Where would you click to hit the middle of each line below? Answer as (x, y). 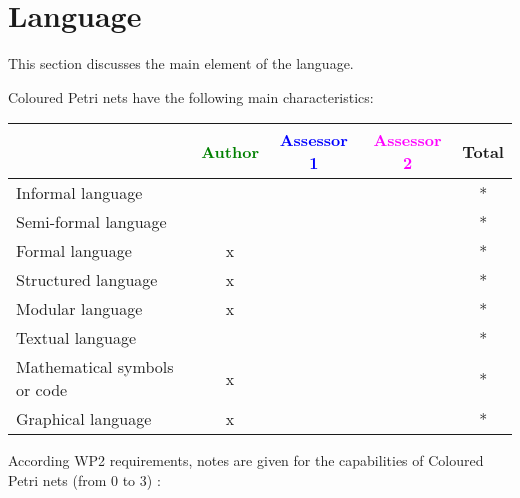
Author (230, 151)
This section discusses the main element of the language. (181, 63)
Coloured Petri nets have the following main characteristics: (191, 96)
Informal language (79, 193)
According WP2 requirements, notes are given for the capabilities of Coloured (246, 460)
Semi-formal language (91, 222)
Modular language (79, 309)
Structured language (87, 280)
